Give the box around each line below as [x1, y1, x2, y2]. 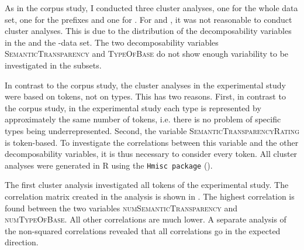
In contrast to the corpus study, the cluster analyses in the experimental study [5, 78, 286, 91]
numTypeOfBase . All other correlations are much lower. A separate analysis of [5, 213, 286, 225]
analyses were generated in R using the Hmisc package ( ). [5, 159, 213, 171]
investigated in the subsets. [5, 59, 102, 71]
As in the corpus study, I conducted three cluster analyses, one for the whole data [5, 2, 298, 13]
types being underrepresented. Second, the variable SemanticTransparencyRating [5, 124, 299, 136]
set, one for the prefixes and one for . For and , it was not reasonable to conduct [5, 13, 292, 25]
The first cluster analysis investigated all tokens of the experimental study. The [5, 179, 289, 191]
